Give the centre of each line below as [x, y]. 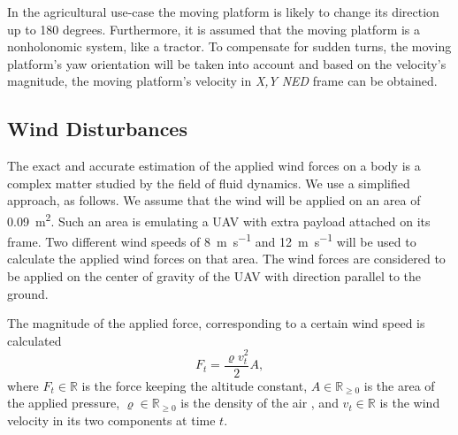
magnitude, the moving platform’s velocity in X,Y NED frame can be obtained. [222, 81]
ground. [28, 293]
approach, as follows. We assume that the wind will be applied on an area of [214, 200]
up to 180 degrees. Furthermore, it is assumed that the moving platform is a [214, 29]
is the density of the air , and [260, 403]
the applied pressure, [64, 403]
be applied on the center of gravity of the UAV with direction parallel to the [214, 276]
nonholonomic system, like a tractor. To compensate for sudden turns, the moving [229, 46]
